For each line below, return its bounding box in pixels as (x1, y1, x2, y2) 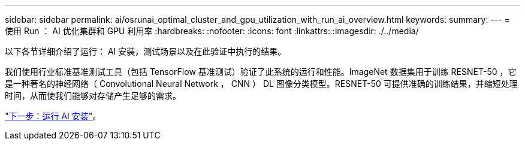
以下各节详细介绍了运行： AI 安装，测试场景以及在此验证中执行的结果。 (5, 46, 286, 56)
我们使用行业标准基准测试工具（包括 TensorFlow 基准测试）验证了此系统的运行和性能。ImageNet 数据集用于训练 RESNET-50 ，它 (5, 67, 517, 77)
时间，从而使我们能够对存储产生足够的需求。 (5, 90, 181, 101)
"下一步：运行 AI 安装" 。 (5, 111, 101, 121)
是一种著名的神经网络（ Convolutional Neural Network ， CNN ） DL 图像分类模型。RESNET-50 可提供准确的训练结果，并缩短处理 (5, 78, 518, 89)
